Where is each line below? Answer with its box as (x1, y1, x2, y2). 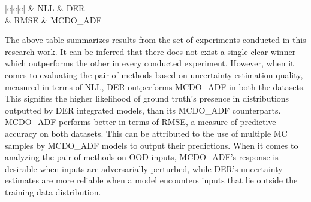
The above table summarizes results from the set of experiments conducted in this (5, 33, 306, 46)
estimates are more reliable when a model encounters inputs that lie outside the (5, 174, 298, 186)
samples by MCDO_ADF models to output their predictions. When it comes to (5, 139, 298, 151)
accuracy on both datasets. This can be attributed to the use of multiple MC (5, 127, 288, 139)
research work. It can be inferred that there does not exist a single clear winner (5, 45, 296, 57)
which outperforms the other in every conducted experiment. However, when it (5, 57, 294, 69)
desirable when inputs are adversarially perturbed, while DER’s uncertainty (5, 162, 283, 175)
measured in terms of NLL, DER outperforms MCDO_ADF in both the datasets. (5, 80, 306, 93)
